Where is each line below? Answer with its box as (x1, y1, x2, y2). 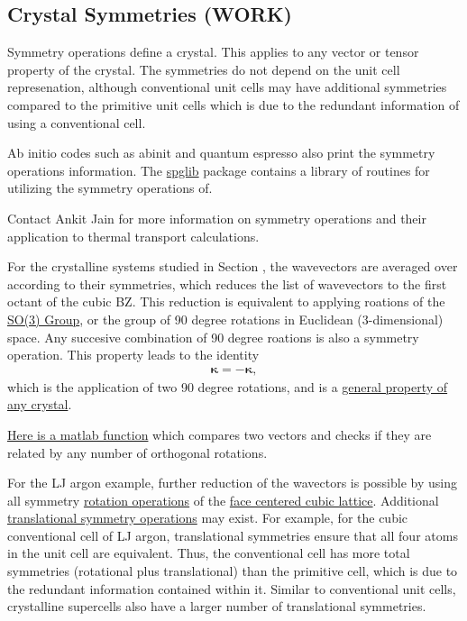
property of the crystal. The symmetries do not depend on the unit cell (7, 59, 400, 78)
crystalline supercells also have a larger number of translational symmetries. (7, 597, 426, 616)
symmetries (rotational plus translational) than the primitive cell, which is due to (7, 562, 458, 580)
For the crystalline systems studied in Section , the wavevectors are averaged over (7, 257, 458, 276)
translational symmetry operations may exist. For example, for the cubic (7, 508, 408, 527)
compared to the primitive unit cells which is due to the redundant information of (7, 95, 460, 114)
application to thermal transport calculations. (7, 226, 260, 245)
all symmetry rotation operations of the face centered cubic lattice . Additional (7, 490, 439, 509)
